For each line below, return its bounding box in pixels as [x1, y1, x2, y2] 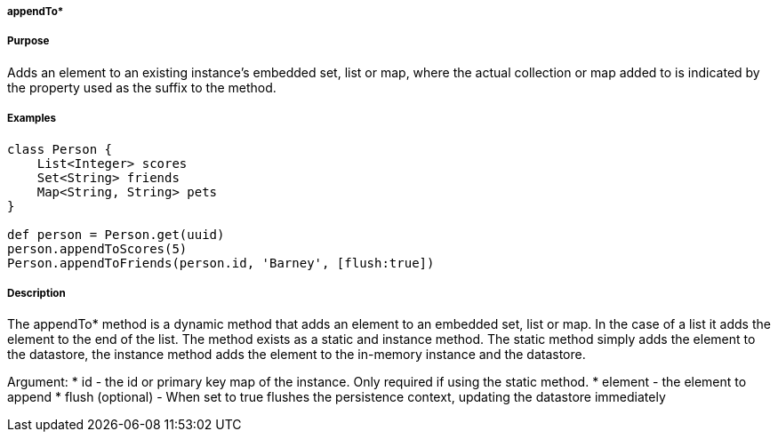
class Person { [7, 141, 113, 156]
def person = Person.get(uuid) [7, 227, 225, 242]
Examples [7, 112, 56, 125]
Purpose [7, 35, 50, 48]
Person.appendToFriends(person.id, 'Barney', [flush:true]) [7, 255, 435, 270]
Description [7, 286, 66, 299]
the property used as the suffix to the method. [7, 79, 277, 95]
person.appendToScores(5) [7, 241, 188, 256]
